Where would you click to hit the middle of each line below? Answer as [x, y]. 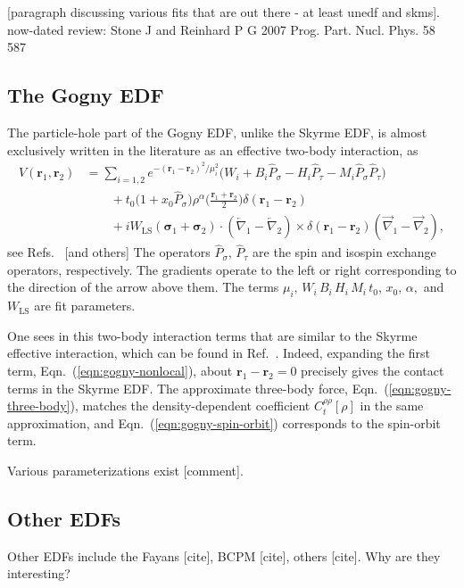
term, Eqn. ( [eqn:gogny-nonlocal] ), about [120, 371]
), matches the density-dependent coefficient [190, 406]
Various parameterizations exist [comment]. [125, 471]
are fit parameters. [85, 306]
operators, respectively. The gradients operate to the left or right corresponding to [232, 269]
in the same [392, 406]
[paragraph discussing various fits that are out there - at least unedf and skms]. [224, 12]
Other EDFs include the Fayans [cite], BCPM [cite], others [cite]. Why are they [224, 555]
